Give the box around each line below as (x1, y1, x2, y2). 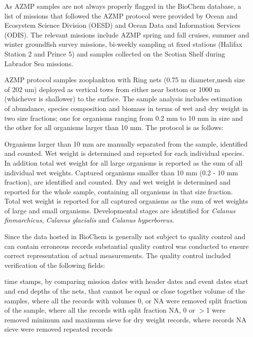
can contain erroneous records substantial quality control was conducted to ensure (4, 241, 249, 251)
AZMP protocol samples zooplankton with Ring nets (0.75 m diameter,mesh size (4, 75, 245, 85)
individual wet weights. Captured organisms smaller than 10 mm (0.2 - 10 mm (4, 167, 238, 177)
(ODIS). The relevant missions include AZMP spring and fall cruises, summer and (4, 29, 250, 39)
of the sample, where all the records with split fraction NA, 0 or (4, 305, 195, 315)
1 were (206, 305, 226, 315)
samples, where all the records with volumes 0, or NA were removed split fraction (4, 295, 247, 305)
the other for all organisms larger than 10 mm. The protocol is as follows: (4, 122, 224, 132)
